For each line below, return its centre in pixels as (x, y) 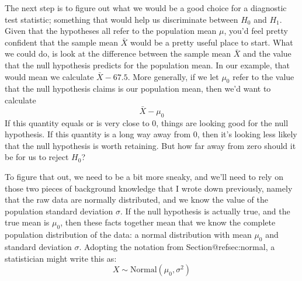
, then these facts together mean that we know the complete (168, 222)
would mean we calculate (49, 76)
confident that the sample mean (62, 42)
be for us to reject (37, 157)
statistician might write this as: (61, 258)
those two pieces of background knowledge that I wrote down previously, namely (149, 188)
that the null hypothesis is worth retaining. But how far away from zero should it (150, 145)
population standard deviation (59, 211)
